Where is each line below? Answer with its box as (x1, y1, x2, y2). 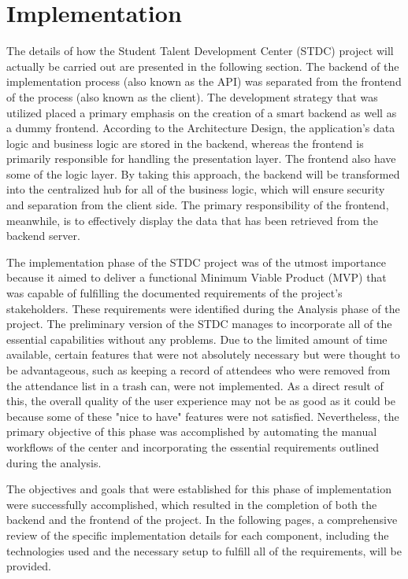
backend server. (6, 227, 80, 244)
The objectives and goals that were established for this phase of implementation (6, 481, 391, 497)
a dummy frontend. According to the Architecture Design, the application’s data (6, 120, 395, 136)
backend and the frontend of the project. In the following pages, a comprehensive (6, 511, 398, 528)
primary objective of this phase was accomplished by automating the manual (6, 423, 377, 440)
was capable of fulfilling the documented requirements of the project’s (6, 285, 343, 301)
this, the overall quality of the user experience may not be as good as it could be (6, 393, 395, 409)
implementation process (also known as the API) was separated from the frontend (6, 73, 402, 90)
